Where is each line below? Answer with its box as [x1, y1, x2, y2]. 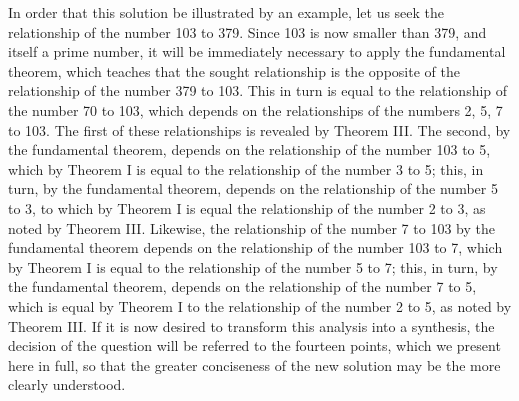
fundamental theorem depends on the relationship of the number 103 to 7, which [8, 237, 503, 258]
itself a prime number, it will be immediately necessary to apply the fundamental [8, 41, 506, 62]
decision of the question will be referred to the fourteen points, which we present [8, 335, 501, 356]
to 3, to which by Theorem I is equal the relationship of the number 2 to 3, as [8, 197, 486, 218]
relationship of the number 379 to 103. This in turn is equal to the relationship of [8, 80, 508, 101]
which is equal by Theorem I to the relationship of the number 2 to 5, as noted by [8, 295, 512, 316]
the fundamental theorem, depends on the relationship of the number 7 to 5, [8, 276, 477, 297]
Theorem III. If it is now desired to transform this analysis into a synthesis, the [8, 315, 495, 336]
